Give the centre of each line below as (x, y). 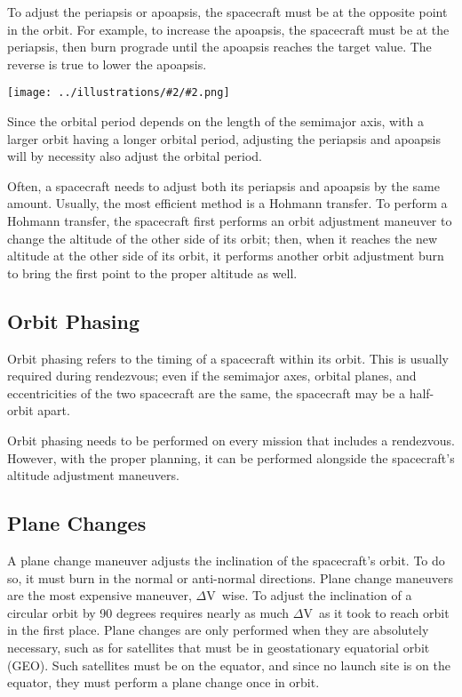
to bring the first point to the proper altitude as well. (152, 272)
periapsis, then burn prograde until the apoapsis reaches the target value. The (219, 47)
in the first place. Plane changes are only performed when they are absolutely (218, 630)
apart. (54, 410)
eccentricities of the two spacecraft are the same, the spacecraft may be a (206, 393)
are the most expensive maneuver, (100, 595)
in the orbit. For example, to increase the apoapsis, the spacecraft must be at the (228, 29)
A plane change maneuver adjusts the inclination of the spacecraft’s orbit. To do (226, 560)
